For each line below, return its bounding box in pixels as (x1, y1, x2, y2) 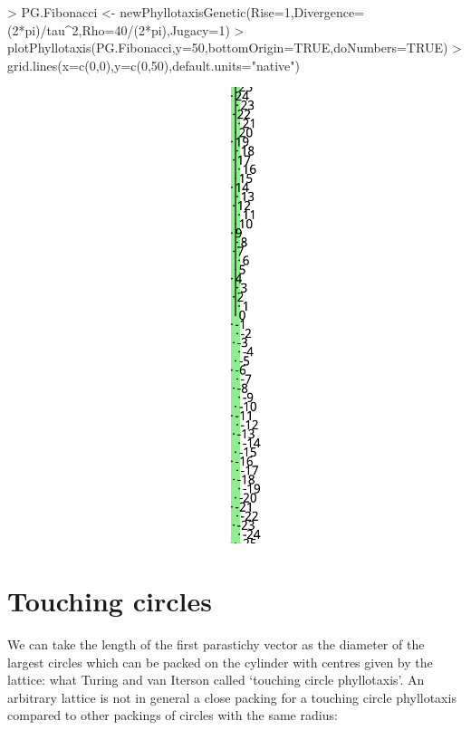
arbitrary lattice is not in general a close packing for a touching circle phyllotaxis (7, 687, 457, 706)
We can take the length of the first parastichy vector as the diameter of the (7, 635, 425, 654)
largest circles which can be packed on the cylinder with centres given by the (7, 652, 433, 671)
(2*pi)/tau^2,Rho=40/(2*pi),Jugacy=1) (7, 20, 230, 39)
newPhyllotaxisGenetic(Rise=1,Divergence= (120, 3, 365, 21)
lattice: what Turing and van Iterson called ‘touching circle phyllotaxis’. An (7, 670, 425, 689)
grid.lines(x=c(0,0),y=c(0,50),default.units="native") (7, 55, 301, 74)
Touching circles (7, 582, 212, 620)
